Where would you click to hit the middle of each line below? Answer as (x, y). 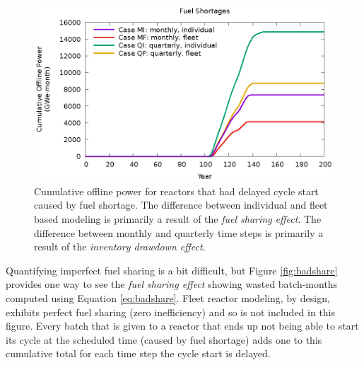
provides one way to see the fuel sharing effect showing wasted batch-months (172, 284)
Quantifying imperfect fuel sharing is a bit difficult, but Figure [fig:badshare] (172, 270)
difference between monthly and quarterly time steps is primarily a (179, 232)
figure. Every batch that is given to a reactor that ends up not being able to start (182, 326)
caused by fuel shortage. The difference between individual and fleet (181, 205)
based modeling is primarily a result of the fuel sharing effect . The (178, 218)
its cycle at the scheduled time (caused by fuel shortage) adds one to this (164, 339)
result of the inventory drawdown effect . (120, 247)
